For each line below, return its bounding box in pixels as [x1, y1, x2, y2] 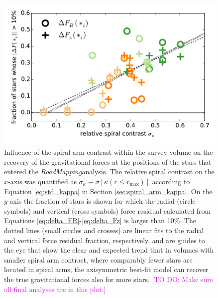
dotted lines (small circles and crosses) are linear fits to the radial [4, 225, 204, 235]
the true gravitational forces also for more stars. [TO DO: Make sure [4, 274, 214, 284]
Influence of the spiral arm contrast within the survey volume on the [4, 147, 213, 157]
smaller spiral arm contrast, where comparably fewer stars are [4, 254, 193, 265]
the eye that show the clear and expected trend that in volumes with [4, 245, 214, 255]
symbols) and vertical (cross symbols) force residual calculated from [4, 205, 211, 216]
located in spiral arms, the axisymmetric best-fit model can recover [4, 264, 209, 275]
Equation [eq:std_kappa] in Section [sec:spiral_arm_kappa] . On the [4, 186, 213, 196]
